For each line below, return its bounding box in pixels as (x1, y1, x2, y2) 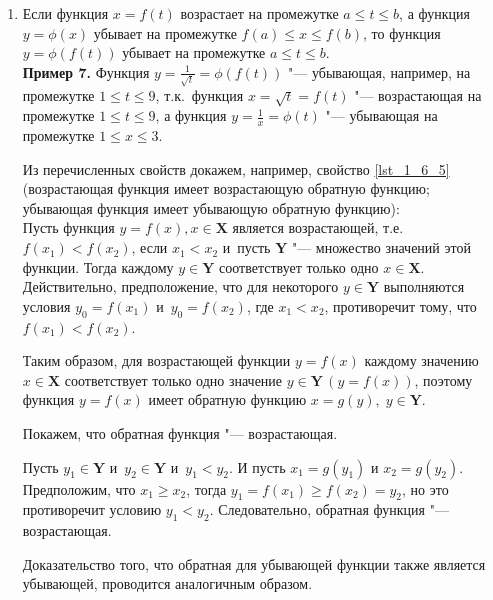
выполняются (383, 276, 465, 297)
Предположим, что (22, 478, 136, 499)
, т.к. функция (155, 85, 244, 106)
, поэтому (414, 369, 473, 390)
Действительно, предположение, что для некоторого (22, 276, 339, 297)
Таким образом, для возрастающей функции (22, 350, 291, 371)
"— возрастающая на (354, 85, 482, 106)
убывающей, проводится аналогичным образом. (22, 573, 313, 594)
